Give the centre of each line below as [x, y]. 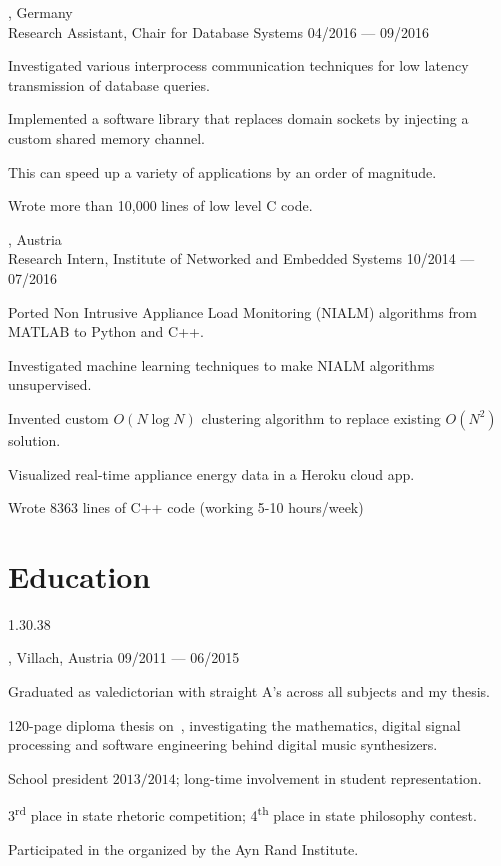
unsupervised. [50, 384]
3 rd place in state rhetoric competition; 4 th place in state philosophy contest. [242, 814]
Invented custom [58, 417]
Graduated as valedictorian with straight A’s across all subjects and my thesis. [249, 691]
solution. [34, 439]
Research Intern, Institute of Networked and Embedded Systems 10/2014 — [241, 258]
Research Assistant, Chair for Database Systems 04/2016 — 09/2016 [219, 31]
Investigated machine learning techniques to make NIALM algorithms [221, 364]
